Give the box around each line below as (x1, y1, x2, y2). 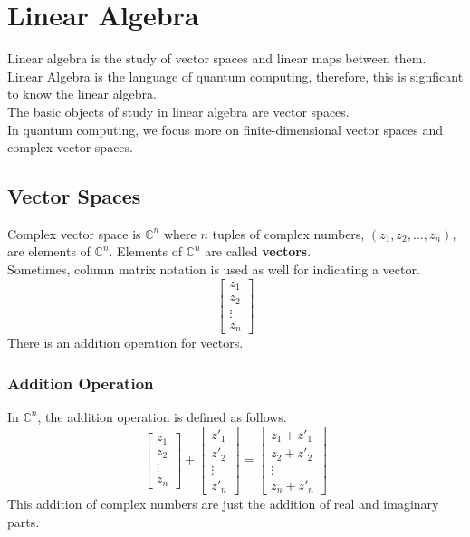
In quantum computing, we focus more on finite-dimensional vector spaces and (7, 120, 444, 139)
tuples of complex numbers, (212, 224, 365, 243)
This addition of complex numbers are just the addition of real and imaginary (7, 494, 439, 513)
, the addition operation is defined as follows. (37, 407, 287, 426)
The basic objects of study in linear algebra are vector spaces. (7, 101, 350, 120)
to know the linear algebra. (7, 84, 157, 103)
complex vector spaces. (7, 138, 133, 157)
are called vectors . (205, 242, 312, 261)
